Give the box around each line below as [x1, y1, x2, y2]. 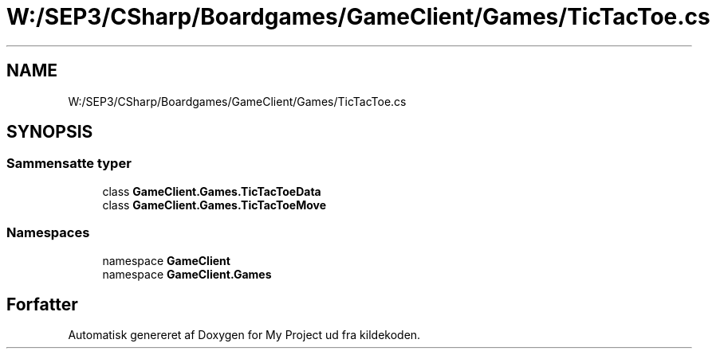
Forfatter [6, 294, 78, 314]
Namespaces [6, 224, 90, 241]
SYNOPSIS [6, 122, 93, 142]
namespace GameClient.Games [102, 267, 272, 281]
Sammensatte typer [6, 155, 132, 172]
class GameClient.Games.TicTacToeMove [102, 197, 327, 212]
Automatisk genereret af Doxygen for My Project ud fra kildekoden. [68, 328, 421, 342]
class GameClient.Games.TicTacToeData [102, 184, 321, 198]
